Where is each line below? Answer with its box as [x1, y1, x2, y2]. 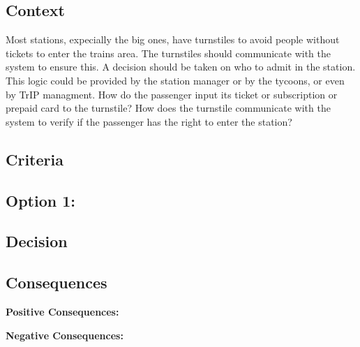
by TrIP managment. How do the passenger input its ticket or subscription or [6, 87, 338, 101]
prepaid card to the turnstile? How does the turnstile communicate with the [6, 101, 331, 115]
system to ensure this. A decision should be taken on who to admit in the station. [6, 59, 356, 74]
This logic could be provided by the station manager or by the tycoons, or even [6, 73, 345, 87]
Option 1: [6, 189, 75, 211]
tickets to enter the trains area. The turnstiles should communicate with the [6, 45, 331, 60]
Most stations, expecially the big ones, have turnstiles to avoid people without [6, 32, 340, 47]
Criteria [6, 148, 63, 170]
